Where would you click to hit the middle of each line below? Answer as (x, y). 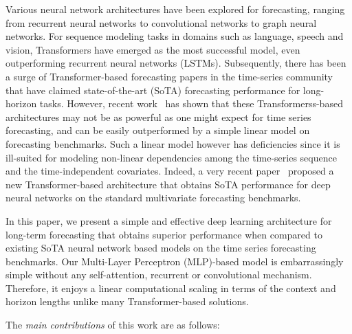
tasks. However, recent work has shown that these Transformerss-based (191, 103)
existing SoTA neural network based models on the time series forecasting (161, 248)
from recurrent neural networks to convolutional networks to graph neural (161, 22)
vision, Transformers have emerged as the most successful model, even (153, 49)
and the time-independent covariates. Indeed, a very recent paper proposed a (170, 171)
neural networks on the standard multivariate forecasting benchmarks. (153, 198)
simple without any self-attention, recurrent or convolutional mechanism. (159, 275)
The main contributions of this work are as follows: (113, 325)
